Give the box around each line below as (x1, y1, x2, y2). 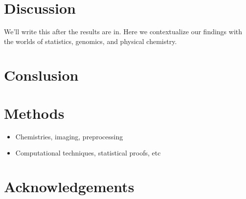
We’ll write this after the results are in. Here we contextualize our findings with (4, 26, 243, 37)
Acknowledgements (4, 177, 134, 197)
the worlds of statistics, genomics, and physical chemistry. (4, 36, 177, 46)
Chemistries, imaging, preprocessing (15, 131, 123, 141)
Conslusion (4, 65, 79, 85)
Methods (4, 103, 65, 123)
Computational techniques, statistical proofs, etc (15, 148, 161, 158)
